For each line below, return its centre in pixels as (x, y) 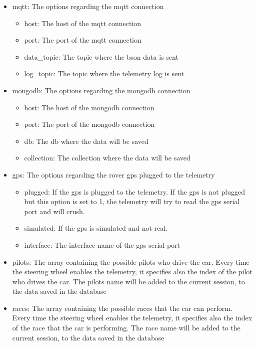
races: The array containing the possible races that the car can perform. (122, 308)
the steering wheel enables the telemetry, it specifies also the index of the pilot (132, 272)
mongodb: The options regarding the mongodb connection (101, 90)
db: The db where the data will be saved (86, 141)
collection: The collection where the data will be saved (107, 158)
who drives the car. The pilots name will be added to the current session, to (128, 281)
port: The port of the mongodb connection (89, 124)
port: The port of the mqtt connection (83, 40)
